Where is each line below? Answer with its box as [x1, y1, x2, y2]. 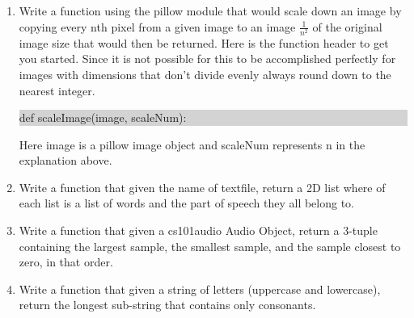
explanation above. [19, 152, 112, 169]
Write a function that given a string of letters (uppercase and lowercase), [19, 280, 381, 297]
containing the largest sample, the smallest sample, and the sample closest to [19, 237, 401, 254]
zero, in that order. [19, 253, 113, 270]
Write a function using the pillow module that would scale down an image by [19, 2, 402, 19]
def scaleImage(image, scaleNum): [19, 109, 187, 126]
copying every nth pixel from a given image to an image [19, 18, 296, 35]
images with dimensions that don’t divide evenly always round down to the [19, 65, 391, 82]
